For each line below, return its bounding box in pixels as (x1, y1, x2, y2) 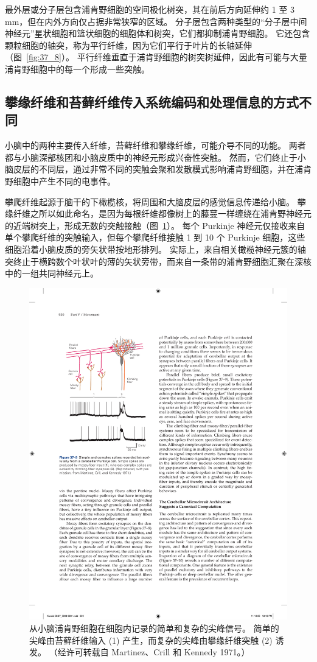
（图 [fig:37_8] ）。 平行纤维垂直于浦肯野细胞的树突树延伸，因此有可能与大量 (5, 51, 307, 63)
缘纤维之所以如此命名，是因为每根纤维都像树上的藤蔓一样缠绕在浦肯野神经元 (5, 207, 312, 220)
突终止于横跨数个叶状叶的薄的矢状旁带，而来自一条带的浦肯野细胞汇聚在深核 (5, 255, 312, 267)
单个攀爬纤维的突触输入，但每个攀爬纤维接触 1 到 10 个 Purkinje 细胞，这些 (5, 231, 305, 244)
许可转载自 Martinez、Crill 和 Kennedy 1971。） (66, 646, 250, 658)
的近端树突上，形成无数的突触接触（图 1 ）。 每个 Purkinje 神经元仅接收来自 (5, 219, 305, 231)
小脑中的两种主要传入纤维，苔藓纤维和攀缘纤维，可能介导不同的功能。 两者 (5, 139, 306, 152)
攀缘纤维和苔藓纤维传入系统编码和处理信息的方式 (5, 92, 299, 111)
